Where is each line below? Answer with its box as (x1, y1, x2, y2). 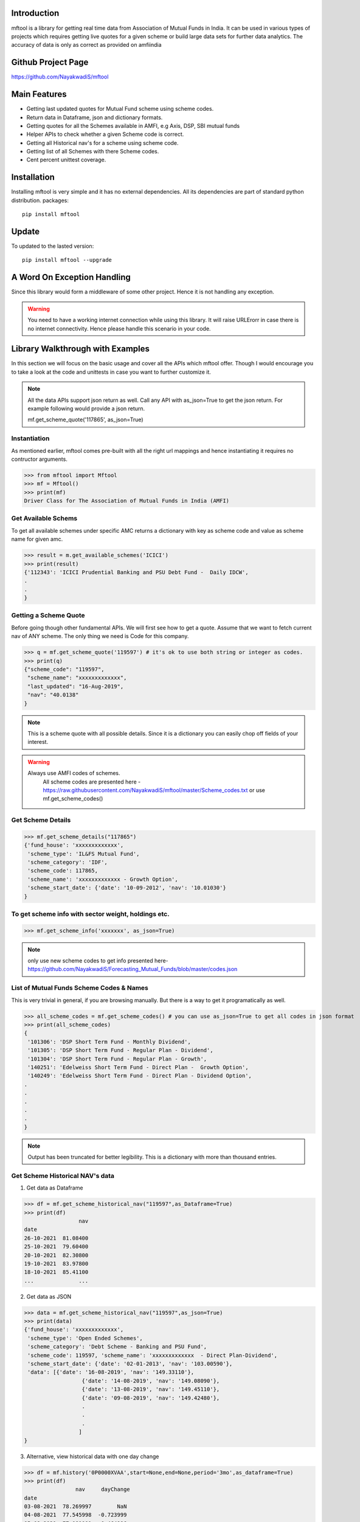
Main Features (11, 89, 67, 100)
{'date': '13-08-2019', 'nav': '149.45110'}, (81, 1386, 220, 1393)
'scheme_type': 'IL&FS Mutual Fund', (27, 850, 140, 857)
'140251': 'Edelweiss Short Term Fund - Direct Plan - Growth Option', (27, 1064, 249, 1071)
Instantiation (11, 434, 50, 443)
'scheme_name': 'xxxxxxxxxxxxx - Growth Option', (27, 875, 179, 883)
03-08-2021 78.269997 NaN (24, 1503, 127, 1510)
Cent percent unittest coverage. (26, 156, 106, 164)
